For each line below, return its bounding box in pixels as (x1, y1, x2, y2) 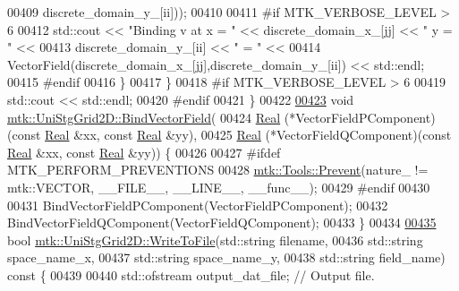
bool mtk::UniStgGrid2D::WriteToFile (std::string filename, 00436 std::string (7, 230, 423, 249)
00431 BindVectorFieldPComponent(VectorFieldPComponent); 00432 (7, 195, 388, 214)
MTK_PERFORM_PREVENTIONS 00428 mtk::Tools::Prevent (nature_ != (7, 160, 429, 179)
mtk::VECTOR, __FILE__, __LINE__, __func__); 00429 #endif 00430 (7, 177, 430, 196)
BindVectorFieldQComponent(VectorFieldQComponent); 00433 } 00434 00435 (7, 213, 437, 232)
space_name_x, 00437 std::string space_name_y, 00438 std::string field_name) (7, 248, 446, 267)
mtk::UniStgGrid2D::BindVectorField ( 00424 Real (7, 107, 281, 126)
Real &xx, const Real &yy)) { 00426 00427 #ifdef (7, 142, 281, 161)
